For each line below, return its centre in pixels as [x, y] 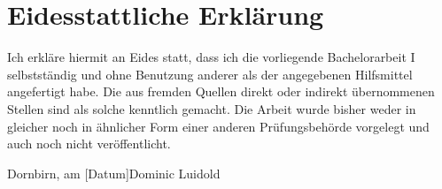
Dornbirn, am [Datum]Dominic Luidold [114, 173]
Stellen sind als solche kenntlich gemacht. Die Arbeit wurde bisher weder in [212, 108]
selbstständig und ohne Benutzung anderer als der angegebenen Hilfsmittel [210, 74]
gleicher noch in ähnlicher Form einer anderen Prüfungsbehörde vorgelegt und [218, 126]
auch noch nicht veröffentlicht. [89, 144]
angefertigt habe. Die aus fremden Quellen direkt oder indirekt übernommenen [221, 91]
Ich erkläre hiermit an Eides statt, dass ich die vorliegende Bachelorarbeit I [211, 57]
